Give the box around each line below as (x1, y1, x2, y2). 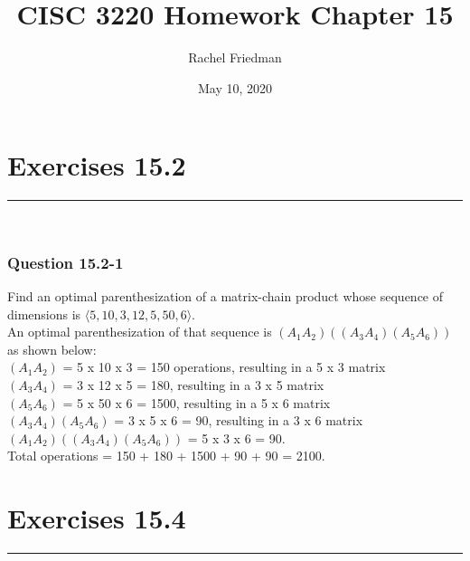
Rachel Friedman (188, 48, 282, 67)
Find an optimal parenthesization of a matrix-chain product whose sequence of (7, 287, 444, 306)
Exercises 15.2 (7, 147, 186, 184)
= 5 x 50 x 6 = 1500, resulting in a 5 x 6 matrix (62, 393, 331, 412)
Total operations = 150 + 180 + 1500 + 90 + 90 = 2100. (7, 446, 325, 465)
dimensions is (7, 304, 81, 323)
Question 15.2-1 (7, 251, 124, 273)
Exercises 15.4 (7, 499, 186, 537)
